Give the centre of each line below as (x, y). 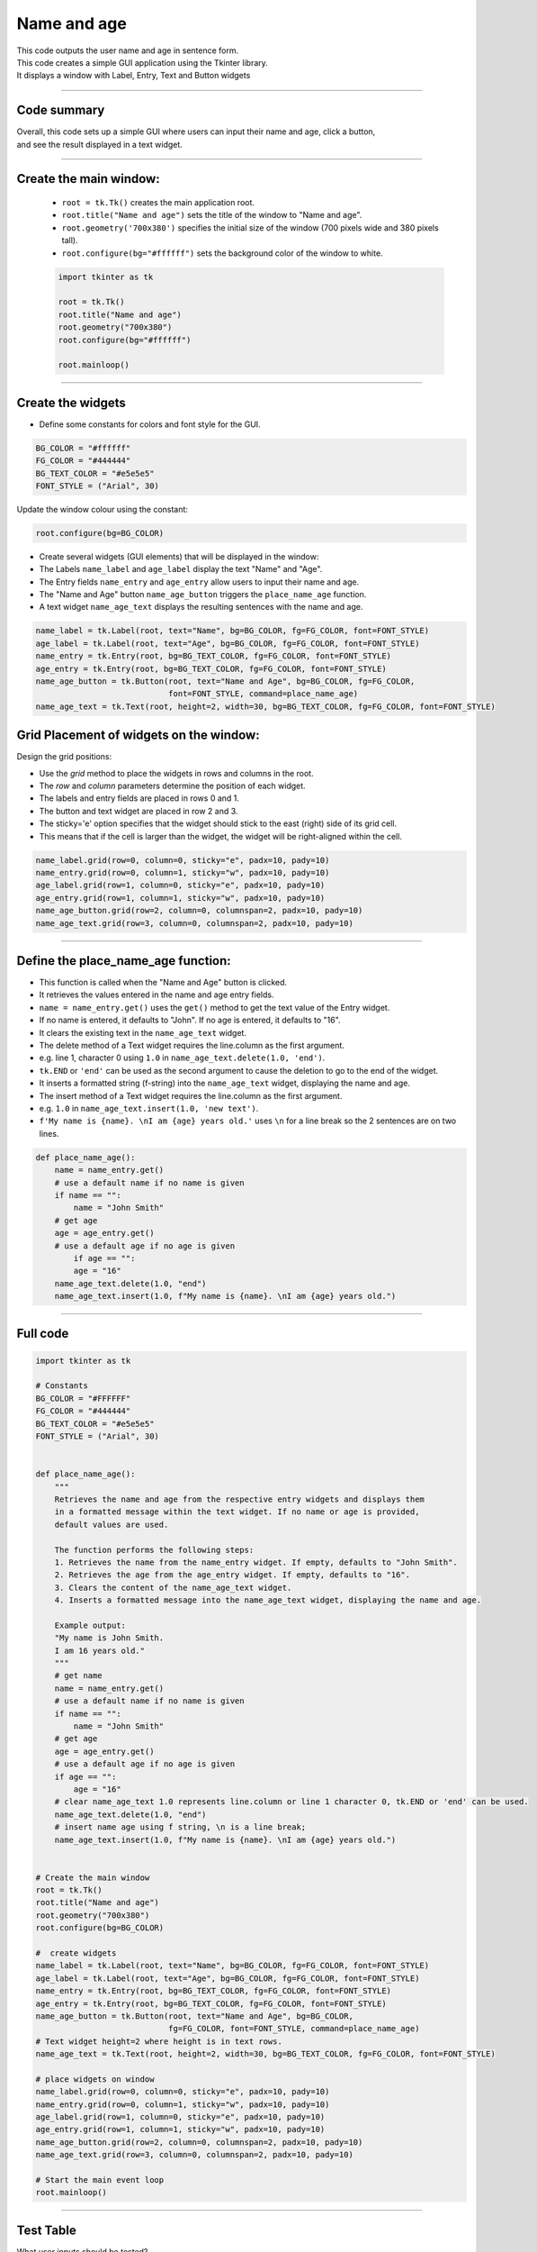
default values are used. (112, 1524)
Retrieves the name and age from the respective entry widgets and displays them (239, 1499)
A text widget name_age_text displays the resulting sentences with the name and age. (201, 607)
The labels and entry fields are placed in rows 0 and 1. (139, 798)
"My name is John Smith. (109, 1638)
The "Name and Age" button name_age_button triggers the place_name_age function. (203, 595)
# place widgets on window (95, 2079)
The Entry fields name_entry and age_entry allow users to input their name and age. (199, 582)
